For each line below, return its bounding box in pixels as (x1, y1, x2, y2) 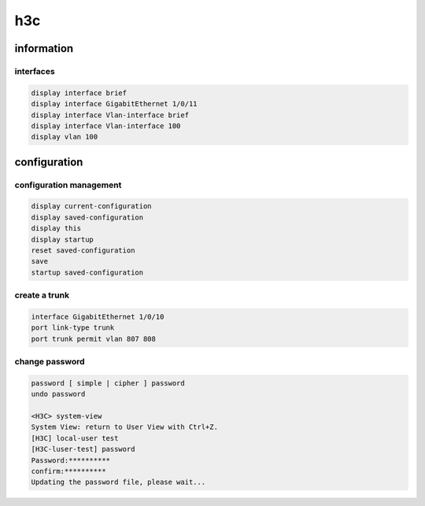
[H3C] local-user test (31, 434, 119, 442)
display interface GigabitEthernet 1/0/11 (31, 99, 198, 109)
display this (31, 224, 82, 233)
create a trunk (14, 290, 70, 301)
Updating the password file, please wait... (31, 478, 206, 487)
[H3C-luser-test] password (31, 445, 135, 454)
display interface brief (31, 88, 128, 98)
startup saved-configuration (31, 268, 144, 277)
